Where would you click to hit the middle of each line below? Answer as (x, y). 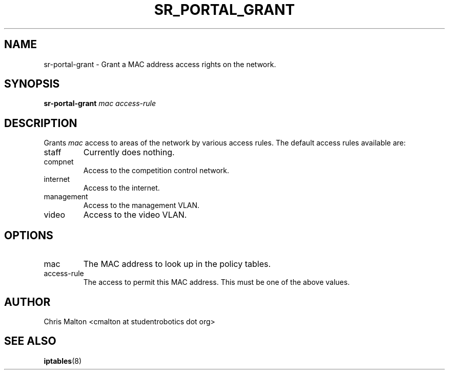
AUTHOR (27, 302)
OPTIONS (29, 235)
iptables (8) (63, 361)
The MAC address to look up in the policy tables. (177, 264)
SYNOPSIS (32, 84)
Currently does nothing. (129, 152)
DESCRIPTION (41, 123)
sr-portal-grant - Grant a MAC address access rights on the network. (160, 64)
